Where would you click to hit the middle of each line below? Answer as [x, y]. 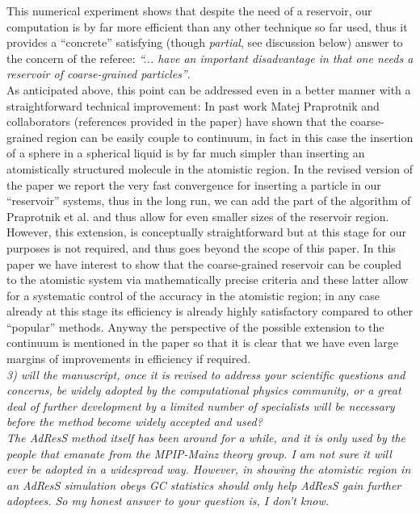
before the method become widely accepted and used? [134, 422]
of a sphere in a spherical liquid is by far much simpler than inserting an [186, 153]
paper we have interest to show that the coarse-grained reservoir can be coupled [204, 263]
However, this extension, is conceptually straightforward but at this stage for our [206, 232]
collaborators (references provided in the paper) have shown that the [176, 121]
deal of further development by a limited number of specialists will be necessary [201, 405]
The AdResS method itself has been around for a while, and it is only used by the [206, 438]
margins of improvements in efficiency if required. [129, 359]
